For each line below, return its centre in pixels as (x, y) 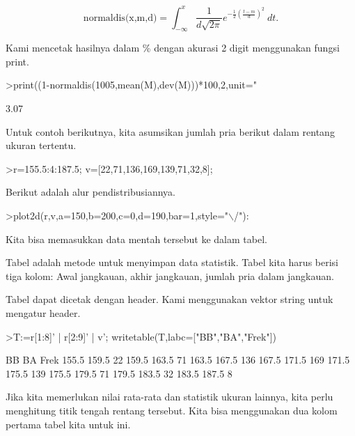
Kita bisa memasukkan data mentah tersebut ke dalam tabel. (136, 239)
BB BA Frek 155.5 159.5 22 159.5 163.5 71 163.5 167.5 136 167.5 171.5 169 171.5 (178, 360)
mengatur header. (43, 313)
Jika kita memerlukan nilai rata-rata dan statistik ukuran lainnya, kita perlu (169, 397)
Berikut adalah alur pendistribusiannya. (90, 192)
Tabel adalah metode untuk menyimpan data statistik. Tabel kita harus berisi (172, 262)
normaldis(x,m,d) (120, 18)
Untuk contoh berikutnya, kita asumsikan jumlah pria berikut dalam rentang (170, 131)
